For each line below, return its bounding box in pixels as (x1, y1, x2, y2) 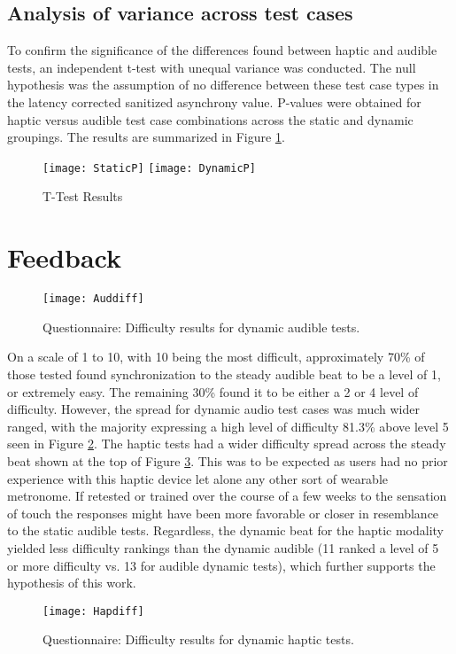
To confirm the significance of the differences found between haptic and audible (7, 41, 437, 59)
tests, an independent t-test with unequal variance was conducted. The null (7, 58, 416, 76)
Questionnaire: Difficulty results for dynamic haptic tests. (43, 630, 354, 649)
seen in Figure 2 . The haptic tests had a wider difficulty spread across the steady (7, 434, 446, 453)
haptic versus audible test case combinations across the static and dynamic (7, 110, 413, 128)
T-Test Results (43, 187, 123, 206)
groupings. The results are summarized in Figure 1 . (7, 128, 285, 146)
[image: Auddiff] (43, 292, 144, 306)
